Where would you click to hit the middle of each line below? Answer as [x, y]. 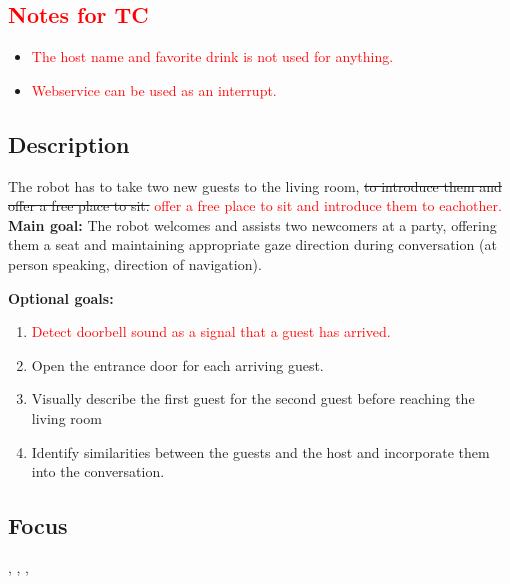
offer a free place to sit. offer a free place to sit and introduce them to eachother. [255, 205]
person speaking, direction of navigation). [135, 263]
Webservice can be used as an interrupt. [154, 89]
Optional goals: [61, 297]
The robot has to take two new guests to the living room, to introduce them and [255, 185]
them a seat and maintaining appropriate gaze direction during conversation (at [252, 244]
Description [69, 143]
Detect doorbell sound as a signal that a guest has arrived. [211, 331]
